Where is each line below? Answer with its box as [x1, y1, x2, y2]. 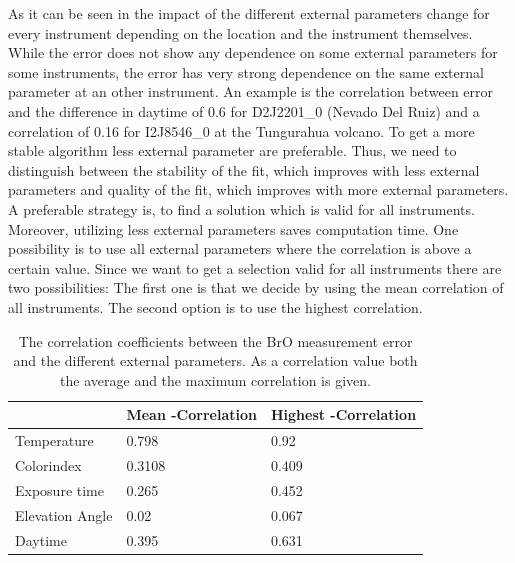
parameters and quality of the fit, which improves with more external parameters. [8, 179, 509, 200]
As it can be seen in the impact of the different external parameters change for [8, 3, 490, 23]
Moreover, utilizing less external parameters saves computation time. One [8, 218, 459, 239]
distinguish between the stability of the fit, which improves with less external [8, 159, 480, 180]
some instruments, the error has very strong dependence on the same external [8, 61, 484, 82]
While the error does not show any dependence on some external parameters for [8, 42, 498, 63]
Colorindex [15, 454, 82, 475]
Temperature [15, 430, 94, 451]
